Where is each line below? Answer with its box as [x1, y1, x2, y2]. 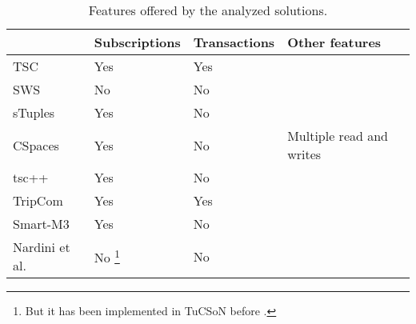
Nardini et [13, 238, 70, 256]
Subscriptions [94, 33, 181, 51]
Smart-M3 [13, 214, 70, 233]
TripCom [13, 191, 63, 210]
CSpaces [13, 135, 59, 154]
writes [287, 145, 322, 163]
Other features [287, 33, 382, 51]
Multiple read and [287, 126, 388, 145]
